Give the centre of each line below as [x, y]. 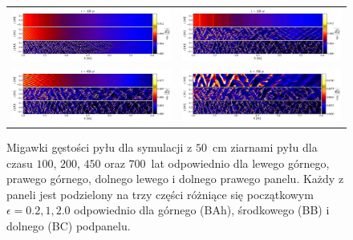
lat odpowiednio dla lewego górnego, [240, 163]
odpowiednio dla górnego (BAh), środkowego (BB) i [202, 210]
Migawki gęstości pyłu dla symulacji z [99, 147]
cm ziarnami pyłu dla [265, 147]
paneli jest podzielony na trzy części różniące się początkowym [160, 194]
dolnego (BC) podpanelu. [69, 225]
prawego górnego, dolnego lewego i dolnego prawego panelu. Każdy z [175, 179]
